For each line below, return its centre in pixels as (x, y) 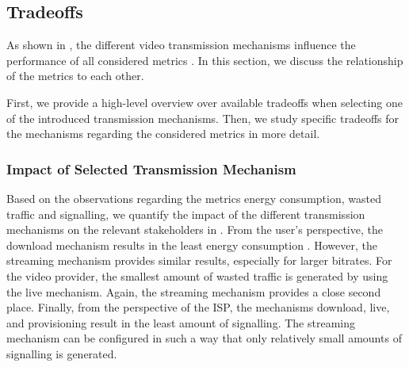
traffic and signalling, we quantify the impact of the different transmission (186, 214)
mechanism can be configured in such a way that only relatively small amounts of (204, 338)
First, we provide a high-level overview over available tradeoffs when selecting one (204, 102)
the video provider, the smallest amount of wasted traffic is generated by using (197, 275)
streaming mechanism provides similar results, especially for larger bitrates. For (199, 260)
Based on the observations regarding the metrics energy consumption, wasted (194, 198)
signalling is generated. (62, 353)
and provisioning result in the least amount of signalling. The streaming (181, 322)
